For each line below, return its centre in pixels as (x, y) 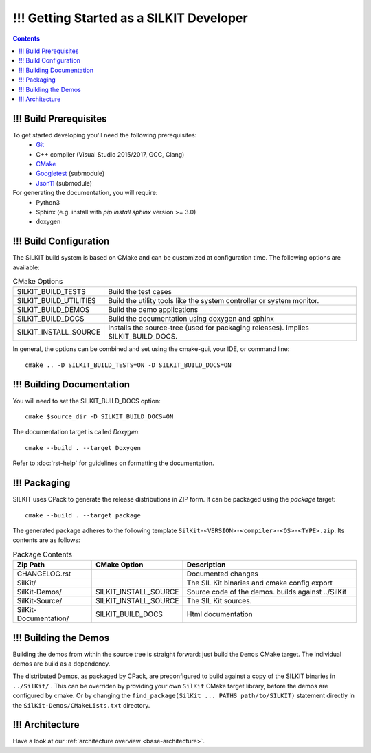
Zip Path (31, 565)
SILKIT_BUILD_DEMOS (53, 310)
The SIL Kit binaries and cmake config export (259, 583)
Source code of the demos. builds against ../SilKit (267, 592)
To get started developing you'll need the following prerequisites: (105, 135)
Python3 (48, 202)
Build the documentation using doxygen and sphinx (191, 319)
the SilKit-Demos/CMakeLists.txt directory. (81, 705)
